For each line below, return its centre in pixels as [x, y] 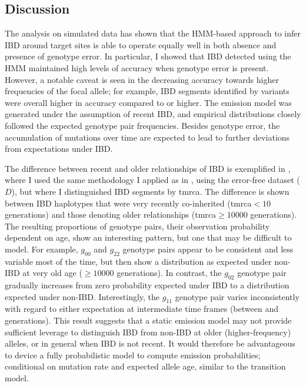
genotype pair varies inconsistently [237, 296]
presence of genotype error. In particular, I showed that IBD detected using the [148, 56]
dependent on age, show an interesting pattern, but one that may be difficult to [148, 237]
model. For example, [41, 249]
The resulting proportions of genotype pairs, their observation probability [137, 226]
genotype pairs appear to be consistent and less [208, 249]
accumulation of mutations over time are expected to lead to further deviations [147, 137]
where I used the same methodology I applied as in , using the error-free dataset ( [152, 180]
